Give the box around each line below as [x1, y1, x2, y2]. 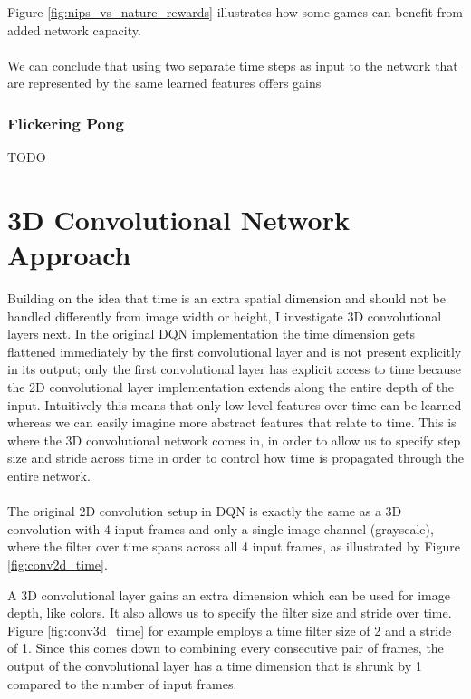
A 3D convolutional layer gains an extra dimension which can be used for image [7, 585, 450, 604]
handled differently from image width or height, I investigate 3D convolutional [7, 306, 442, 325]
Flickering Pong [7, 111, 124, 134]
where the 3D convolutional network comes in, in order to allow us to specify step [7, 430, 461, 449]
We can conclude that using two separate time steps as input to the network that [7, 55, 458, 74]
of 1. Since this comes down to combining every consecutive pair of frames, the [7, 638, 444, 657]
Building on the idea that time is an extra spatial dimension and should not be [7, 289, 446, 308]
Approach [7, 236, 131, 273]
